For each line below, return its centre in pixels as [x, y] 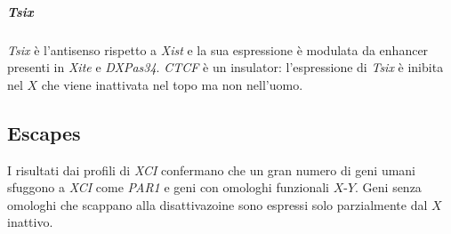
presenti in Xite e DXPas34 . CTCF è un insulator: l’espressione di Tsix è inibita [225, 67]
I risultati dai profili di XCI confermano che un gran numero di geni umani [212, 169]
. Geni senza [388, 187]
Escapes [44, 132]
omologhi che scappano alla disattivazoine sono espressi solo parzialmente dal [217, 204]
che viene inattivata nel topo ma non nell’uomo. [172, 84]
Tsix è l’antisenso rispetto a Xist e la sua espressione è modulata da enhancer [218, 49]
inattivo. [30, 222]
